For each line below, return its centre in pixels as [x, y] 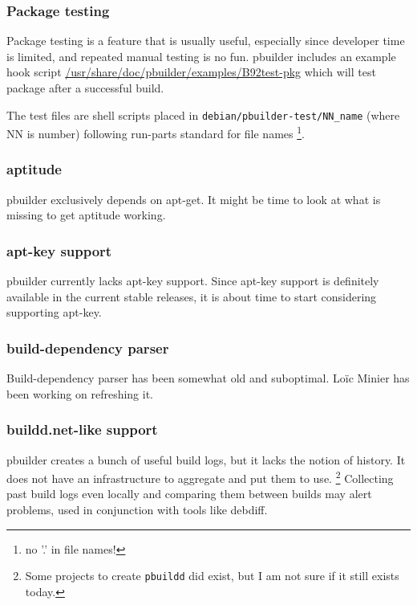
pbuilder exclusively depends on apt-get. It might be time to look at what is [194, 199]
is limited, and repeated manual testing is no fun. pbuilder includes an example [201, 56]
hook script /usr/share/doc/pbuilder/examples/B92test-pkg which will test [191, 72]
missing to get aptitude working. [86, 215]
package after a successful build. [85, 88]
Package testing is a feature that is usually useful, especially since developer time [206, 41]
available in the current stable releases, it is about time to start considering [192, 296]
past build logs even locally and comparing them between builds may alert [189, 494]
